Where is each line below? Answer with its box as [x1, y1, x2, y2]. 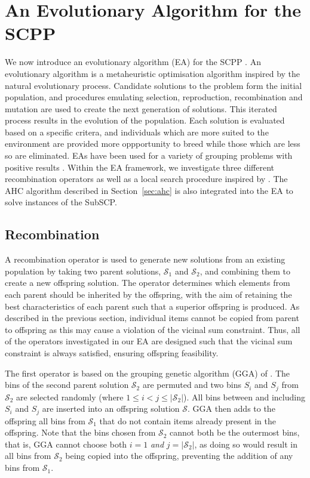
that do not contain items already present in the [99, 414, 276, 427]
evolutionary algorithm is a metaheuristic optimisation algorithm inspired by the [5, 67, 300, 79]
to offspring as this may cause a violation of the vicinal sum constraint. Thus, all [5, 323, 300, 335]
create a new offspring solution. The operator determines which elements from [5, 276, 290, 289]
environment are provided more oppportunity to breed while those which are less [5, 137, 300, 150]
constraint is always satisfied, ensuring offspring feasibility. [5, 346, 219, 359]
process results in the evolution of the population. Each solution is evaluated [5, 114, 285, 127]
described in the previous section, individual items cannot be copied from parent [5, 312, 299, 324]
